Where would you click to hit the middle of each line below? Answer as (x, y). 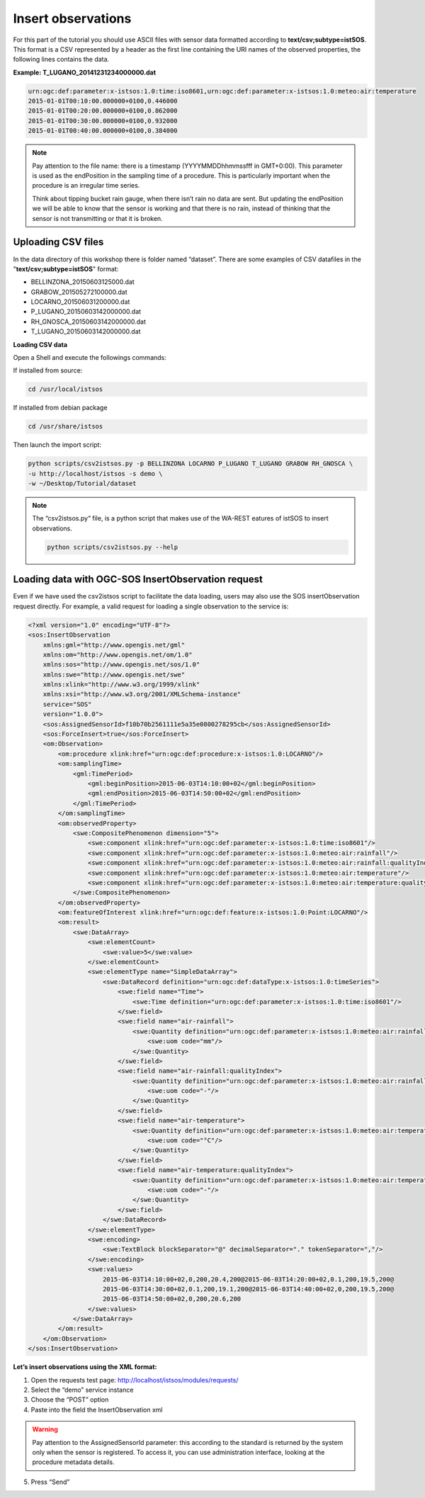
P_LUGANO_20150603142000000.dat (86, 312)
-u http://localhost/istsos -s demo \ (95, 473)
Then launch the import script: (57, 445)
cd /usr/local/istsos (66, 389)
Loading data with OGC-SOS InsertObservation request (138, 580)
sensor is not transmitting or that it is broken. (97, 218)
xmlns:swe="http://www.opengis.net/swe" (114, 674)
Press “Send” (50, 1482)
